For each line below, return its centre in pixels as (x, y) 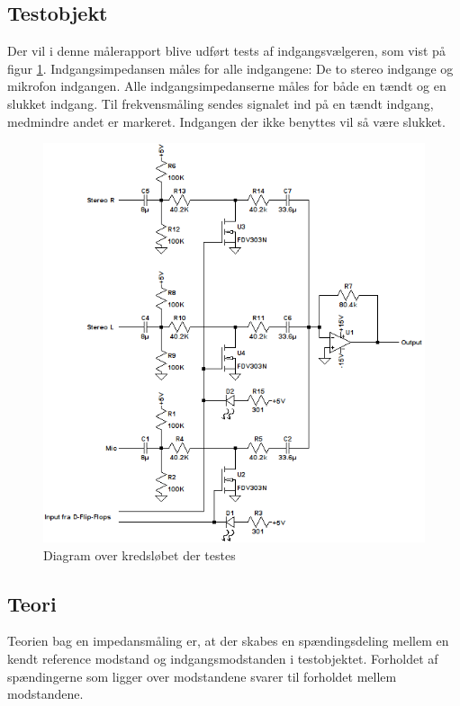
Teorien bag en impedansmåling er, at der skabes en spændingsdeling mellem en (228, 641)
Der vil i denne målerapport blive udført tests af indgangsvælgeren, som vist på (226, 51)
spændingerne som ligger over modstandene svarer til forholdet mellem (202, 676)
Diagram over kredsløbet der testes (140, 554)
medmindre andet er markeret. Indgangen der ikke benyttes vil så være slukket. (226, 121)
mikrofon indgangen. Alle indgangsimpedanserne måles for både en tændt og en (227, 86)
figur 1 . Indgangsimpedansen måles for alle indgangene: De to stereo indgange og (230, 68)
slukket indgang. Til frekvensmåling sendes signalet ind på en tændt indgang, (221, 103)
